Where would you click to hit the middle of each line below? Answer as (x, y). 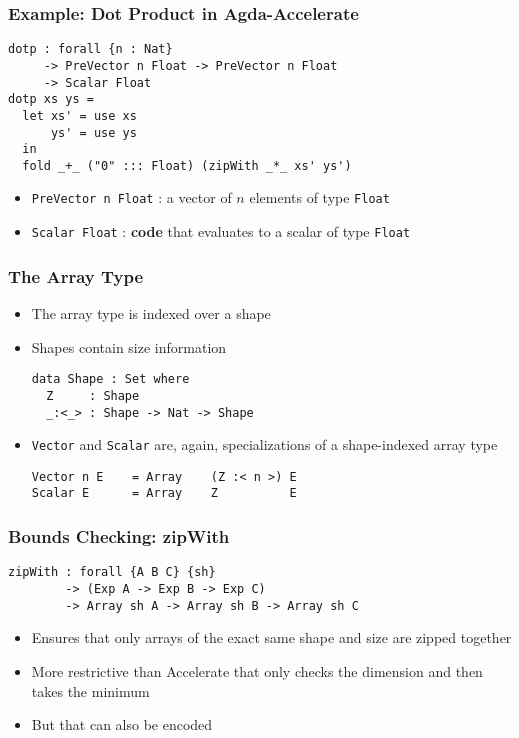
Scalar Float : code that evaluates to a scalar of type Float (221, 231)
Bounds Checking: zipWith (119, 536)
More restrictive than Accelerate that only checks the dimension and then (257, 670)
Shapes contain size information (129, 346)
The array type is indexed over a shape (151, 313)
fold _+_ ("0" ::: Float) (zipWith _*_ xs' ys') (187, 165)
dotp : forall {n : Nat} (90, 49)
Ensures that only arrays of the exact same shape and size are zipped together (271, 637)
